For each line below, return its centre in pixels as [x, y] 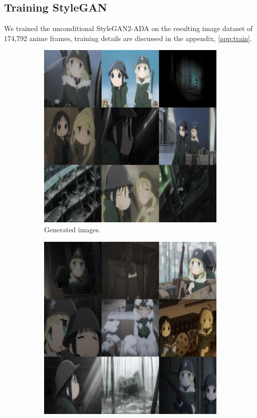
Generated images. [72, 229]
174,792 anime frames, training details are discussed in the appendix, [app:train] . [128, 38]
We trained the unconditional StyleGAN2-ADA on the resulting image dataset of [128, 28]
